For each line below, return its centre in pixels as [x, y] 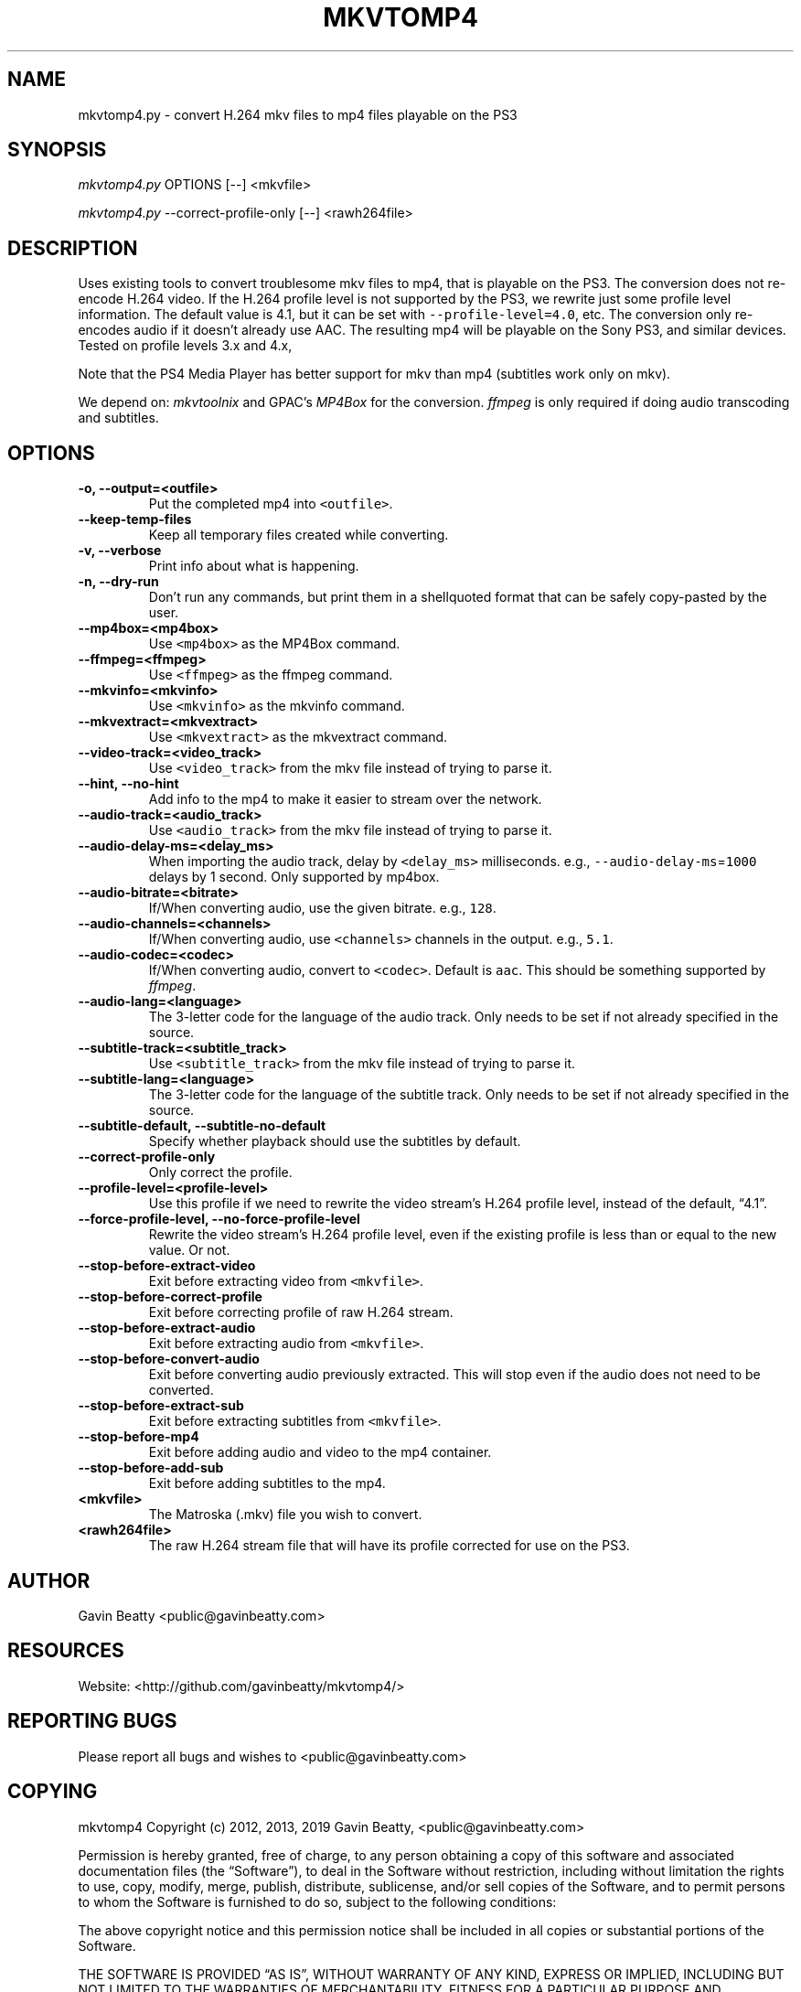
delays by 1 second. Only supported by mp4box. [294, 877]
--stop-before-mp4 [139, 1437]
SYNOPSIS [57, 150]
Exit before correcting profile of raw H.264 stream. [301, 1312]
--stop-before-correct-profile [170, 1297]
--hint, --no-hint [128, 784]
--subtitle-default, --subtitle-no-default [202, 1126]
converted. [181, 1390]
